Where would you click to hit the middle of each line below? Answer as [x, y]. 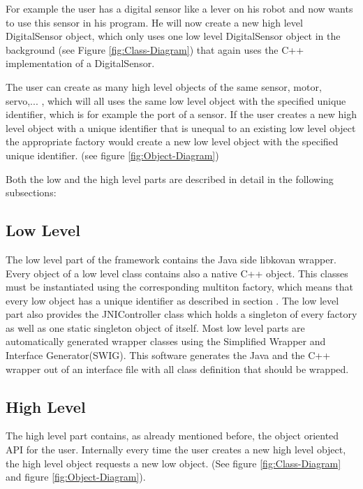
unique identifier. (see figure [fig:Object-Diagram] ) [112, 155]
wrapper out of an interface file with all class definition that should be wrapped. [177, 368]
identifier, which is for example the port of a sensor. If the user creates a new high [181, 114]
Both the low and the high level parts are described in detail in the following [170, 178]
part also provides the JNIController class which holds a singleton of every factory [181, 314]
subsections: [31, 192]
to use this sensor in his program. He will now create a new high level [154, 22]
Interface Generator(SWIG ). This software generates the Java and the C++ [168, 355]
